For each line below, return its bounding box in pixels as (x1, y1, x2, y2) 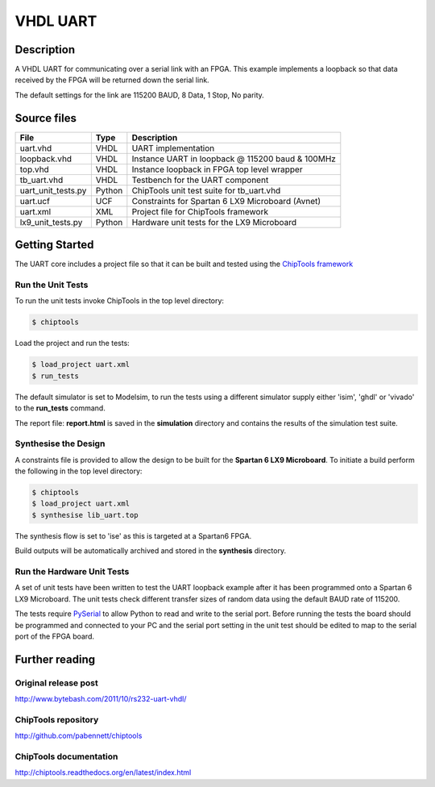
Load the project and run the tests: (14, 339, 130, 348)
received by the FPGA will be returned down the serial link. (14, 75, 209, 85)
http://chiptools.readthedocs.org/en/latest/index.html (14, 768, 192, 777)
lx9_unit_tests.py (19, 216, 83, 227)
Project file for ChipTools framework (131, 206, 269, 217)
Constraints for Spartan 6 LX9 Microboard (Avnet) (131, 195, 321, 206)
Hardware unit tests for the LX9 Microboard (131, 216, 297, 227)
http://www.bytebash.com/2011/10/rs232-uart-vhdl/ (14, 694, 187, 704)
